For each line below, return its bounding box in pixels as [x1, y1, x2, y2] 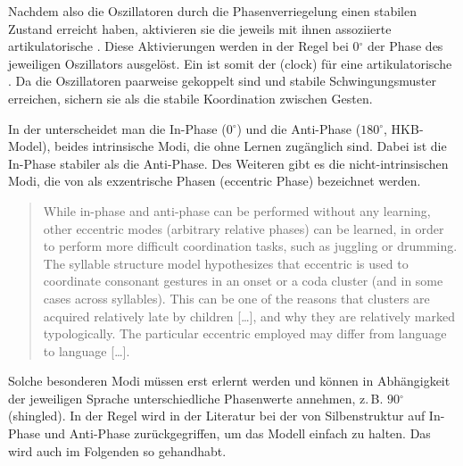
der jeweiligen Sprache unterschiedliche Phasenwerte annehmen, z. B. [8, 388, 384, 407]
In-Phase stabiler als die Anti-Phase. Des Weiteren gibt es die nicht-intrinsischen [8, 154, 449, 172]
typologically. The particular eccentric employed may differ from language [43, 324, 447, 343]
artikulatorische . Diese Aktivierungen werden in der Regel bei [8, 37, 349, 55]
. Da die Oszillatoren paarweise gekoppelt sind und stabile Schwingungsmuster [8, 71, 436, 90]
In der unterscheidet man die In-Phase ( [8, 119, 227, 137]
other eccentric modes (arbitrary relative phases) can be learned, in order [43, 219, 444, 237]
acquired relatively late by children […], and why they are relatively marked [43, 306, 455, 325]
